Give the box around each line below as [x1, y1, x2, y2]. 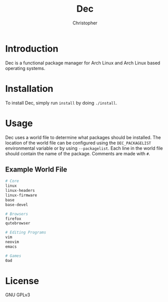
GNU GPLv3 [5, 292, 30, 298]
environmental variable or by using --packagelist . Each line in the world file [5, 145, 163, 151]
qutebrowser [5, 221, 30, 226]
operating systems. [5, 65, 46, 71]
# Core [5, 179, 19, 184]
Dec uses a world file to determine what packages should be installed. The [5, 134, 161, 140]
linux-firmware [5, 193, 37, 198]
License [5, 275, 39, 287]
